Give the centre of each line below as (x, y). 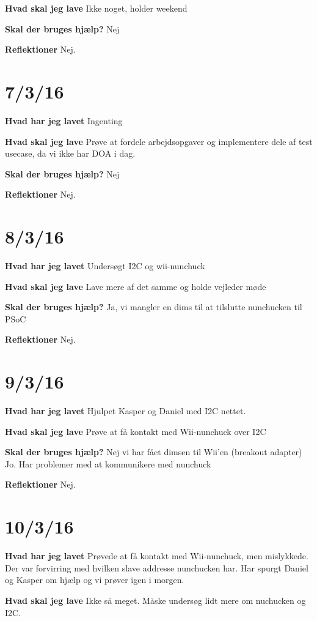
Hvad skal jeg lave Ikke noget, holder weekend (96, 8)
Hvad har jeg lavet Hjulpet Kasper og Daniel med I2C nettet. (126, 411)
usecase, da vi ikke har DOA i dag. (70, 153)
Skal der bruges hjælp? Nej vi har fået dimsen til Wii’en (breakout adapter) (154, 452)
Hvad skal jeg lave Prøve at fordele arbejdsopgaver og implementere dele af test (159, 141)
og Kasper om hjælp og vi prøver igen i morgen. (95, 580)
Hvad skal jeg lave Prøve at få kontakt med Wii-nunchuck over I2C (136, 431)
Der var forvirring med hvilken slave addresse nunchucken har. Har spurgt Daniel (157, 567)
